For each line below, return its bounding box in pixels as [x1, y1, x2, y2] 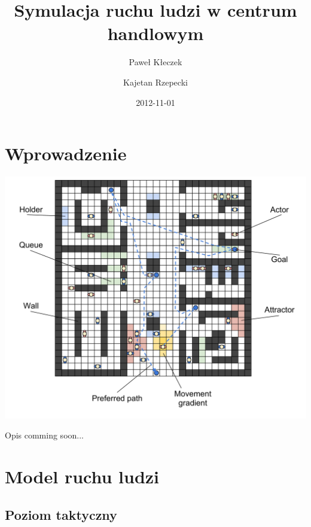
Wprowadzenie [5, 141, 127, 166]
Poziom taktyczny [5, 505, 117, 523]
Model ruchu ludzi [5, 464, 160, 488]
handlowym [107, 21, 204, 45]
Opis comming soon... [5, 429, 84, 441]
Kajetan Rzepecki [123, 75, 188, 88]
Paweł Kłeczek [129, 56, 182, 68]
